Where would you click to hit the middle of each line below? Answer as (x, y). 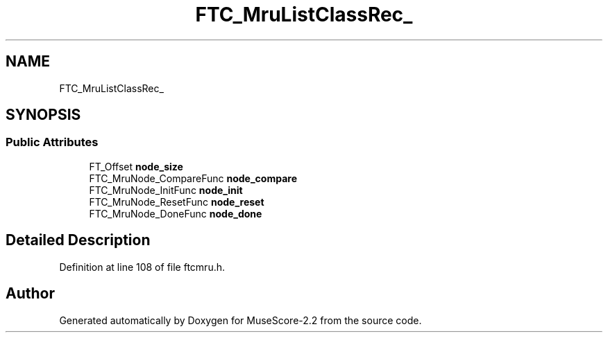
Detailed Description (78, 240)
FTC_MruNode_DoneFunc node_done (176, 213)
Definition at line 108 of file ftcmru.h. (142, 267)
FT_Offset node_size (136, 166)
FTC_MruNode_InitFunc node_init (166, 190)
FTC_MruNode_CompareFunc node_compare (193, 178)
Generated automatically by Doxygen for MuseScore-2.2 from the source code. (240, 320)
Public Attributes (52, 142)
